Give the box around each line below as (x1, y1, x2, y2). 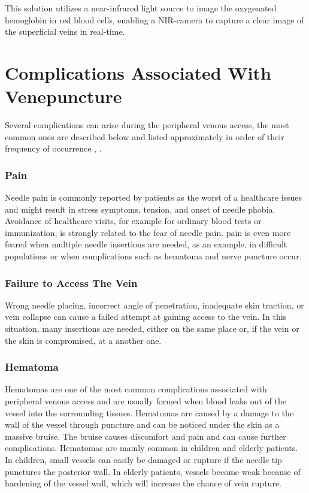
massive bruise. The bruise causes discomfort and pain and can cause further (5, 430, 286, 442)
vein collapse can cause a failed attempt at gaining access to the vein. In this (5, 310, 287, 323)
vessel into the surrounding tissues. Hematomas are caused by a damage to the (5, 406, 294, 419)
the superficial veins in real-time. (5, 25, 125, 38)
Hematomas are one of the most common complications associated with (5, 383, 267, 395)
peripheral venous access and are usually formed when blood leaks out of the (5, 395, 286, 407)
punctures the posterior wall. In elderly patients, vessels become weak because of (5, 465, 301, 477)
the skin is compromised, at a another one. (5, 334, 162, 346)
